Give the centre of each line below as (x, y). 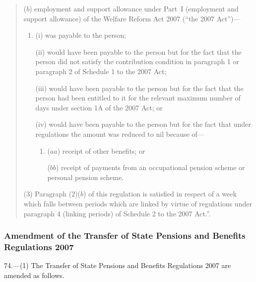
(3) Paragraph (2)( (52, 194)
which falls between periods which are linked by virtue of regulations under (138, 203)
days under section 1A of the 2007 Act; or (99, 107)
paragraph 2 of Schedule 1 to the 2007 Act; (101, 71)
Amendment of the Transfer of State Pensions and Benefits (125, 235)
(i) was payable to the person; (81, 35)
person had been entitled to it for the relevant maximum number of (138, 98)
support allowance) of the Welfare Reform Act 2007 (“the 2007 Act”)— (132, 18)
